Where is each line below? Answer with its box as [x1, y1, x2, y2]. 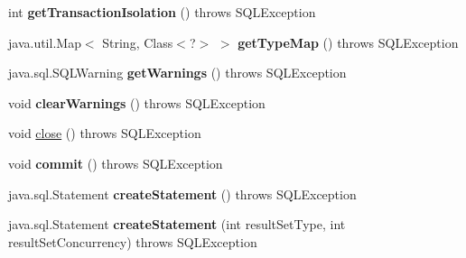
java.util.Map [8, 32, 81, 51]
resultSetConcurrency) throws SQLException [8, 232, 257, 251]
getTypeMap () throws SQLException [238, 32, 459, 51]
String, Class [102, 32, 173, 51]
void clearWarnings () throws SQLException [8, 93, 266, 112]
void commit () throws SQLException [8, 153, 223, 172]
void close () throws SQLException [8, 124, 201, 143]
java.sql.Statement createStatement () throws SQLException [8, 184, 357, 203]
